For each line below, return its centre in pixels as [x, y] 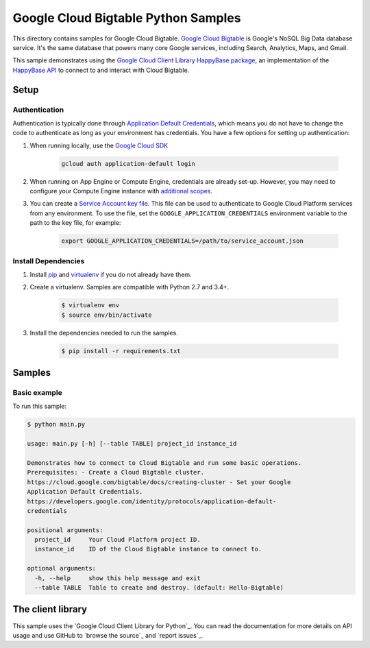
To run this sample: [40, 406]
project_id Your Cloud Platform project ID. [118, 540]
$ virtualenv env [90, 305]
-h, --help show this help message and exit [118, 578]
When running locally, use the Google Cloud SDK [99, 145]
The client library [50, 609]
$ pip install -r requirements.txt [121, 351]
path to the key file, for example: [75, 223]
